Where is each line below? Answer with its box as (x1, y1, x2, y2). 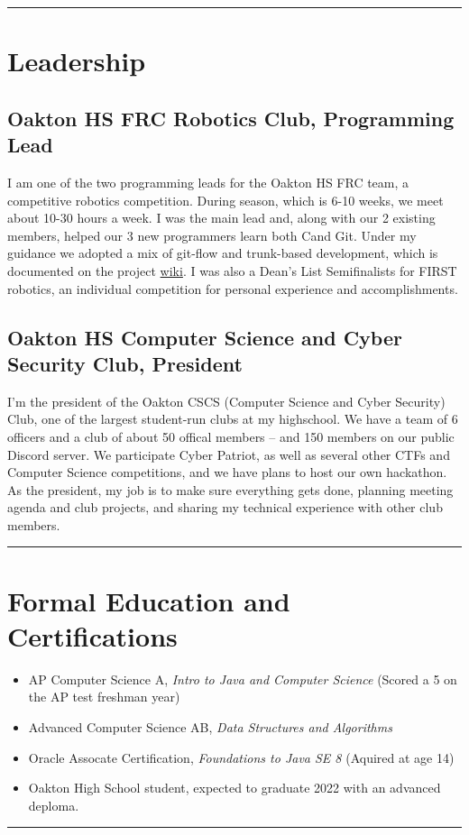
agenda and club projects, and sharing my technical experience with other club (7, 498, 443, 517)
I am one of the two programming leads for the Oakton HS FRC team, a (7, 172, 409, 191)
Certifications (7, 617, 178, 654)
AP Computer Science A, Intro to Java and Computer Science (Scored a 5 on (28, 669, 457, 688)
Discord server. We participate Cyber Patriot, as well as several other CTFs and (7, 445, 450, 463)
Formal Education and (7, 582, 290, 619)
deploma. (28, 795, 79, 814)
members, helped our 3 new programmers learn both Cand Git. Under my (7, 225, 417, 244)
